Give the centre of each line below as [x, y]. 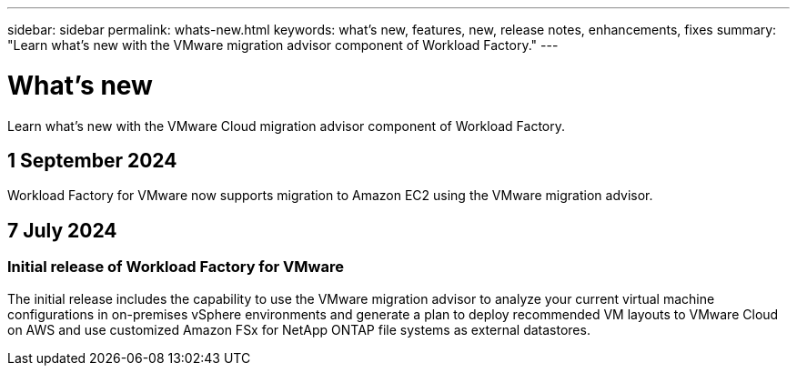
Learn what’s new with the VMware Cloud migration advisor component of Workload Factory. [286, 126]
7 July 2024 [62, 230]
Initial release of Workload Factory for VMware [176, 267]
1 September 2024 [92, 160]
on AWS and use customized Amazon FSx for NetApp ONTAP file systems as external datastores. [299, 329]
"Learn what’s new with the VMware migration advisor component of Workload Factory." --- [283, 45]
